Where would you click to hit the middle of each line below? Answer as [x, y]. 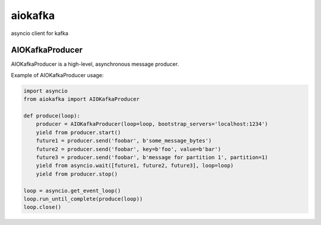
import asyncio [45, 91]
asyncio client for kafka [40, 33]
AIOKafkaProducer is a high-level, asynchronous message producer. [95, 64]
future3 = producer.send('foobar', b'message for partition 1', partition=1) [152, 157]
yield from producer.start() [78, 132]
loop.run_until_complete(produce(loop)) [83, 199]
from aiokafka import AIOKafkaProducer [81, 99]
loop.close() [43, 207]
